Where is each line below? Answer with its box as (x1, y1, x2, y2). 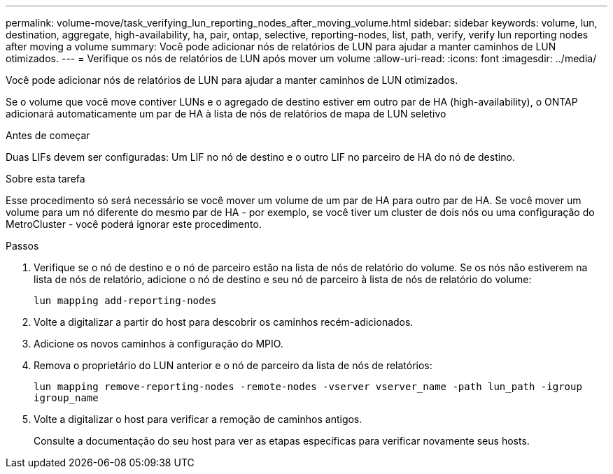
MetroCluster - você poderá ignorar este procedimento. (6, 218, 262, 230)
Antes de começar (6, 129, 90, 141)
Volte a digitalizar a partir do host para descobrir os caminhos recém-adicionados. (34, 316, 414, 328)
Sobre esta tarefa (6, 173, 85, 185)
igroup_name (34, 392, 99, 403)
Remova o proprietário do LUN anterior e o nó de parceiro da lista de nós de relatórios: (34, 359, 432, 371)
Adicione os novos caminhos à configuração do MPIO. (34, 338, 283, 350)
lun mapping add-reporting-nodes (34, 295, 217, 306)
